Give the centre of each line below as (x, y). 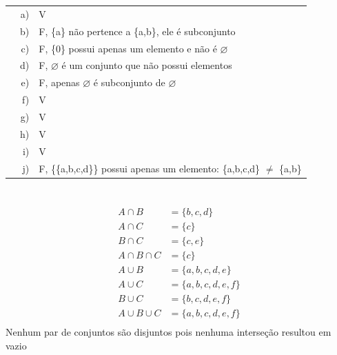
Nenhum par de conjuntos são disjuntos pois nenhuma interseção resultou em (168, 332)
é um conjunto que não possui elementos (147, 65)
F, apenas (59, 82)
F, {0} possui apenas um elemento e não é (128, 48)
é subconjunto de (129, 82)
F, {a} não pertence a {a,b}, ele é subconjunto (137, 31)
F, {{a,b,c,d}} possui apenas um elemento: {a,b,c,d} (150, 168)
